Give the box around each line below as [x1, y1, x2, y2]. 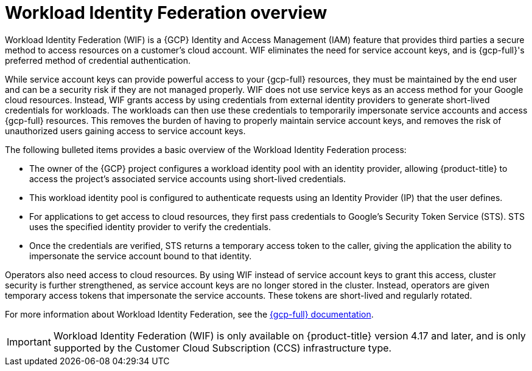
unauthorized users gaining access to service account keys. [5, 125, 246, 136]
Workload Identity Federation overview [5, 2, 327, 23]
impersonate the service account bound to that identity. [29, 250, 252, 261]
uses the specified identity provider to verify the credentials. [29, 221, 271, 232]
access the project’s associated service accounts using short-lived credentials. [29, 173, 346, 184]
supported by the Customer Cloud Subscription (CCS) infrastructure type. [53, 341, 392, 354]
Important [7, 335, 51, 348]
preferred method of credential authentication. [5, 55, 191, 66]
